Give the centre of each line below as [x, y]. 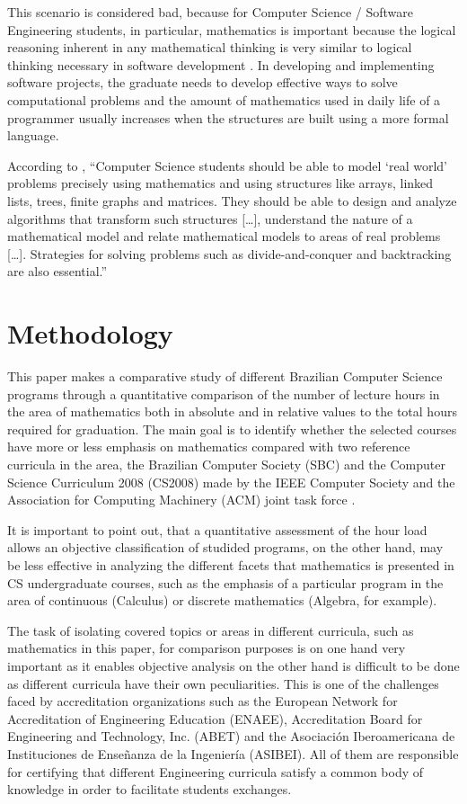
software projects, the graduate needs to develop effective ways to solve [203, 82]
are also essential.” [57, 271]
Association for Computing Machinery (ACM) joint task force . [181, 500]
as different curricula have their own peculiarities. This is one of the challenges [223, 683]
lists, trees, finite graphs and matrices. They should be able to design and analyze [232, 200]
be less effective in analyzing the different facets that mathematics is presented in [231, 564]
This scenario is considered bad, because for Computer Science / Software [211, 12]
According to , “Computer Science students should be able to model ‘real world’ [227, 165]
